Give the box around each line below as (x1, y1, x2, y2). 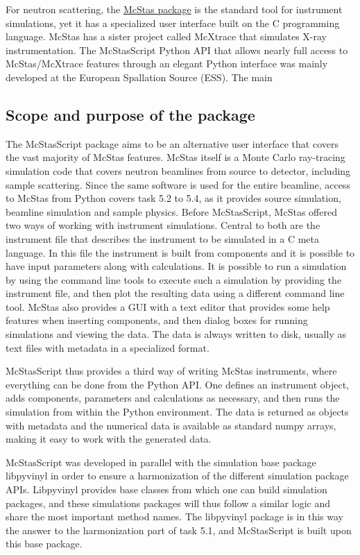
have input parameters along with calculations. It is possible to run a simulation (6, 259, 347, 273)
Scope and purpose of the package (6, 103, 255, 125)
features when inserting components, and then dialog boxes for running (6, 313, 308, 327)
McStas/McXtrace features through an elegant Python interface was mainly (6, 56, 328, 71)
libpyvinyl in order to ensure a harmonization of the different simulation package (6, 468, 349, 483)
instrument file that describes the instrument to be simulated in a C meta (6, 231, 319, 246)
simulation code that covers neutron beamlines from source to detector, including (6, 163, 351, 178)
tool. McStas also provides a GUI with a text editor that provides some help (6, 299, 330, 314)
